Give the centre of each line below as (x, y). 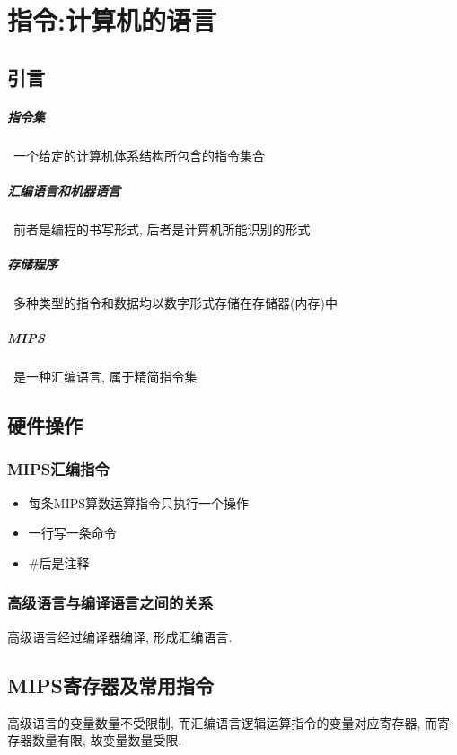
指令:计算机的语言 (112, 20)
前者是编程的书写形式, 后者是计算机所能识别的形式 (162, 228)
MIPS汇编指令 (58, 469)
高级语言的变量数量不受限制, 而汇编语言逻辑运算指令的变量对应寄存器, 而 (223, 722)
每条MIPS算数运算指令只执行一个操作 (139, 502)
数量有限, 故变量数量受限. (107, 740)
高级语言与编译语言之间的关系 (110, 603)
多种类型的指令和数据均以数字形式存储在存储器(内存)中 (176, 303)
